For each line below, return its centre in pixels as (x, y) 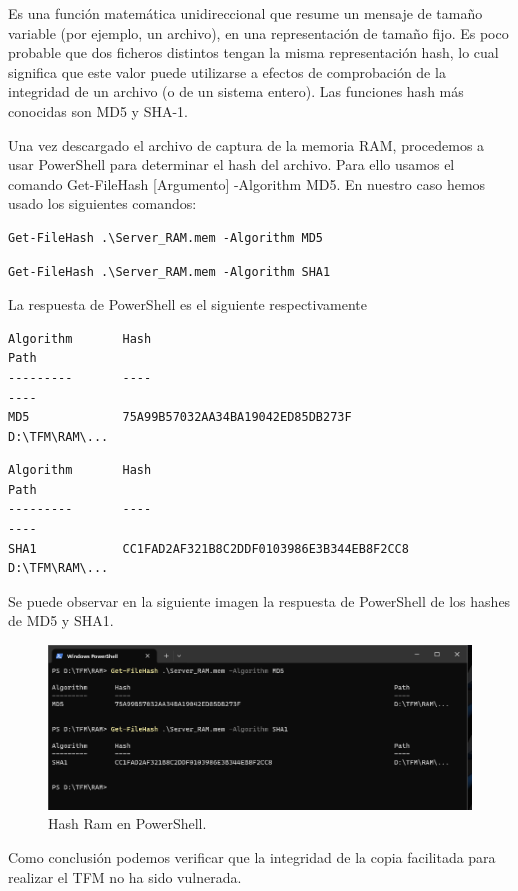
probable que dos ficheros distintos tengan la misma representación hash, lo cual (253, 52)
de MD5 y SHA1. (61, 620)
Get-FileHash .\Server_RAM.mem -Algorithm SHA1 (169, 271)
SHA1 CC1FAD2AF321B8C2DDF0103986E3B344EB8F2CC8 (208, 548)
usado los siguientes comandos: (102, 203)
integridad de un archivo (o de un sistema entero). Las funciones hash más (236, 91)
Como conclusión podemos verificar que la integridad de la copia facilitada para (252, 857)
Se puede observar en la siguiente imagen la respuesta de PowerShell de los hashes (259, 600)
